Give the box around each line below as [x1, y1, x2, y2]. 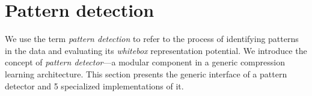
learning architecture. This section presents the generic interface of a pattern [5, 67, 287, 80]
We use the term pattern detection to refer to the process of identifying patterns [5, 32, 299, 45]
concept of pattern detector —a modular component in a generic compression [5, 56, 285, 68]
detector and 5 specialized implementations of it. [5, 79, 184, 92]
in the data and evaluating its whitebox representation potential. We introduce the [5, 44, 307, 56]
